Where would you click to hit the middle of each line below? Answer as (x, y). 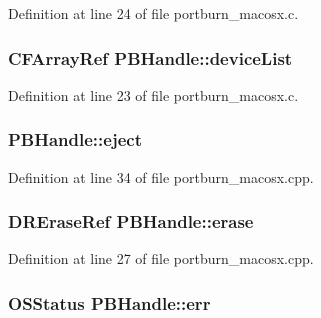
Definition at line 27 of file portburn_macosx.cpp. (161, 258)
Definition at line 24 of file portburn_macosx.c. (153, 13)
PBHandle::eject (75, 139)
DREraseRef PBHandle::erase (131, 221)
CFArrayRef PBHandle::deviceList (150, 57)
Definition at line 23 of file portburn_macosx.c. (153, 94)
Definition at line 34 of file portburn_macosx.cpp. (161, 176)
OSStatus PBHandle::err (109, 302)
